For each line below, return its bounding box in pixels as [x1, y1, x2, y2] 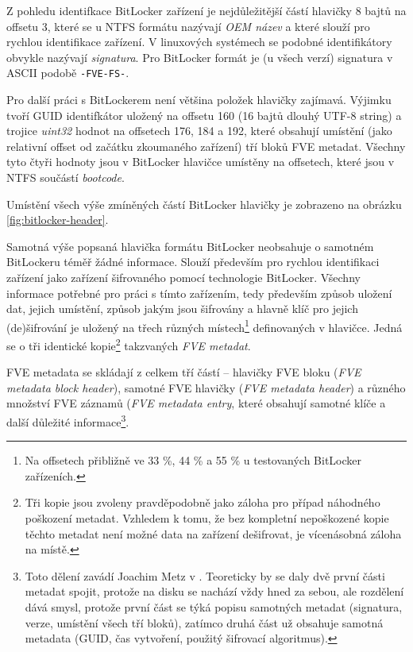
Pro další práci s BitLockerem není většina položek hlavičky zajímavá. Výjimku [6, 91, 392, 108]
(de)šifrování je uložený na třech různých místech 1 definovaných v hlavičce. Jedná [6, 316, 403, 335]
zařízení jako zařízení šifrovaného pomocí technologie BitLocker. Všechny [6, 268, 361, 285]
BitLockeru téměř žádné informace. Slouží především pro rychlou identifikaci [6, 253, 380, 270]
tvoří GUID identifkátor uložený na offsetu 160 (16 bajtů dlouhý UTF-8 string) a [6, 106, 402, 123]
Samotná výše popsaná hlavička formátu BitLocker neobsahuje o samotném [6, 237, 374, 254]
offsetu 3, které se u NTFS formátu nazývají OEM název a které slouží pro [6, 17, 370, 34]
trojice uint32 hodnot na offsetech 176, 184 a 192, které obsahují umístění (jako [6, 122, 392, 139]
